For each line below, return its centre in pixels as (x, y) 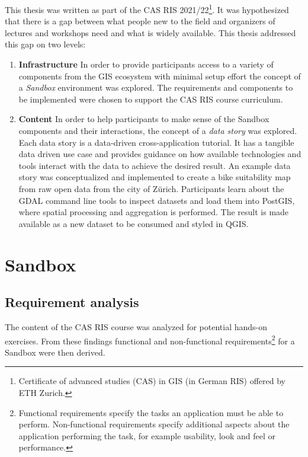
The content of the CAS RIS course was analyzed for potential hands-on (136, 326)
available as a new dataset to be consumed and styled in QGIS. (134, 223)
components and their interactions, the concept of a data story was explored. (158, 130)
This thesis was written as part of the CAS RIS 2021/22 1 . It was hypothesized (147, 9)
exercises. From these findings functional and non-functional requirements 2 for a (150, 340)
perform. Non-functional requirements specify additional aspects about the (154, 424)
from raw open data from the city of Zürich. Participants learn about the (151, 188)
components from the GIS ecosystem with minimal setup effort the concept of (160, 76)
